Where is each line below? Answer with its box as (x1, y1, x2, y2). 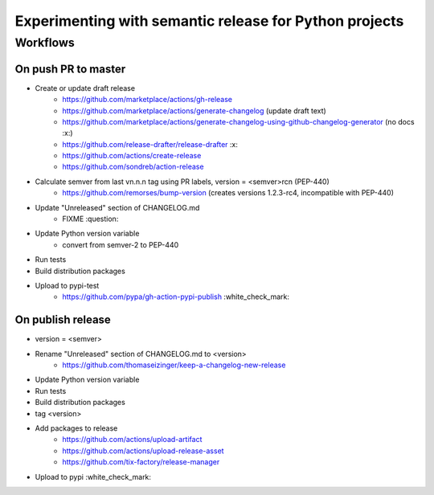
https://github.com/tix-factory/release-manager (62, 457, 220, 467)
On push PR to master (14, 62, 126, 76)
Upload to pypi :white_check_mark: (35, 472, 152, 481)
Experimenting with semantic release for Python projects (14, 12, 404, 30)
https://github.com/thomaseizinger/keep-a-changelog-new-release (62, 360, 286, 370)
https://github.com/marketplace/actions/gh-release (62, 95, 233, 104)
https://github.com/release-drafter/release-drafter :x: (62, 139, 239, 149)
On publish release (14, 313, 112, 327)
